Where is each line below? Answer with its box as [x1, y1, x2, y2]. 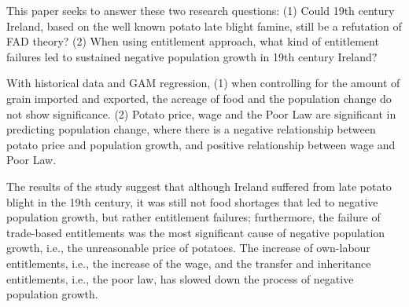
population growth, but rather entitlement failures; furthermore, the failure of [6, 209, 381, 225]
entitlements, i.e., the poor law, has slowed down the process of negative [6, 270, 354, 287]
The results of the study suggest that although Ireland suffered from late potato [6, 177, 392, 194]
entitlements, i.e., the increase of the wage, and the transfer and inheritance [6, 254, 371, 271]
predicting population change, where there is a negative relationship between [6, 121, 376, 137]
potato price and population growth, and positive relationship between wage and [6, 136, 396, 152]
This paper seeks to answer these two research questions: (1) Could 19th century [6, 2, 395, 18]
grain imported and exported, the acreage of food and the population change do [6, 90, 392, 106]
